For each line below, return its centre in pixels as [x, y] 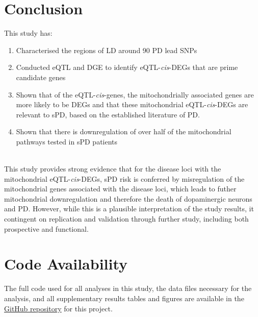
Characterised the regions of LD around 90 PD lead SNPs [107, 50]
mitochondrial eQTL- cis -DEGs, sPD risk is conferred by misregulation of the [124, 178]
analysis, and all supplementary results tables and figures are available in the [124, 298]
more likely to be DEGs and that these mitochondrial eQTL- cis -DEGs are [132, 104]
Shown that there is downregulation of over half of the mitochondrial [124, 131]
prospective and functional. [46, 228]
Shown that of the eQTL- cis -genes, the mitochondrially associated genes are [135, 94]
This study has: [28, 33]
